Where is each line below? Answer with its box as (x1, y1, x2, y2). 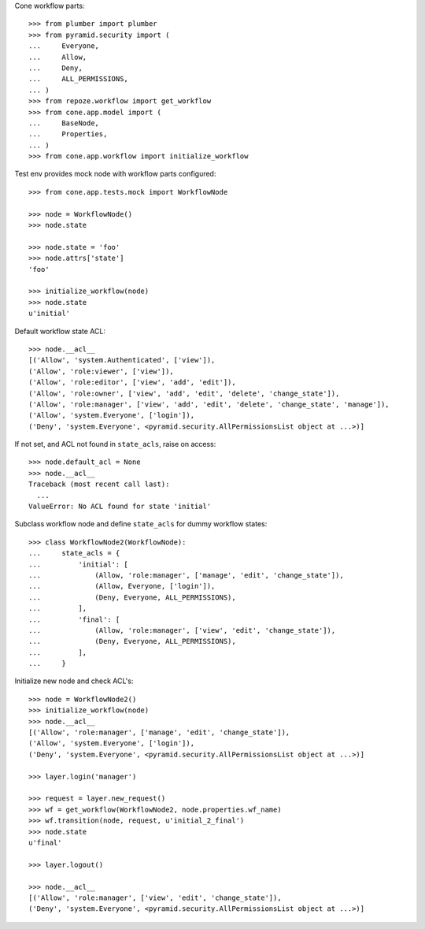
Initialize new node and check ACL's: (14, 676, 134, 686)
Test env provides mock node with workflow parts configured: (14, 169, 216, 179)
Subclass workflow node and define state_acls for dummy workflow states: (14, 519, 268, 529)
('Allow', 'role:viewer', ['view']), (28, 366, 175, 376)
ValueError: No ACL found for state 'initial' (28, 502, 212, 511)
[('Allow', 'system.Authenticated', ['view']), (28, 355, 216, 365)
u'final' (28, 838, 62, 847)
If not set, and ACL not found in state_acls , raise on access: (14, 440, 216, 449)
